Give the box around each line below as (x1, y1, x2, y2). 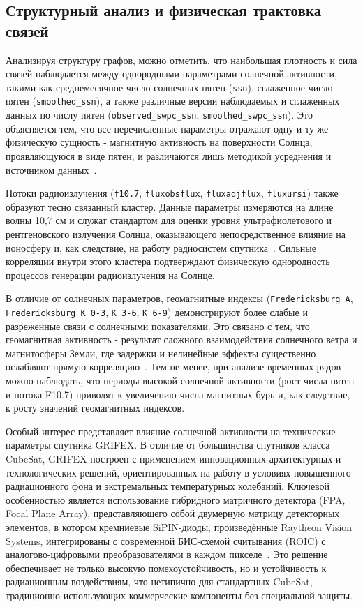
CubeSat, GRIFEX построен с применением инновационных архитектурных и (6, 451, 341, 465)
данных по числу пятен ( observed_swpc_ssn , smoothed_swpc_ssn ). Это (6, 107, 313, 122)
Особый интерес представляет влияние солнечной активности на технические (6, 424, 336, 438)
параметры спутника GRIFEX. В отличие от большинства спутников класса (6, 437, 330, 452)
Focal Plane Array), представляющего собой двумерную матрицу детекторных (6, 506, 340, 520)
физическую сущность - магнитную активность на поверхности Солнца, (6, 135, 313, 149)
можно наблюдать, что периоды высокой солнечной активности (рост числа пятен (6, 373, 355, 388)
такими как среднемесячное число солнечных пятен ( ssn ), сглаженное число (6, 80, 333, 94)
